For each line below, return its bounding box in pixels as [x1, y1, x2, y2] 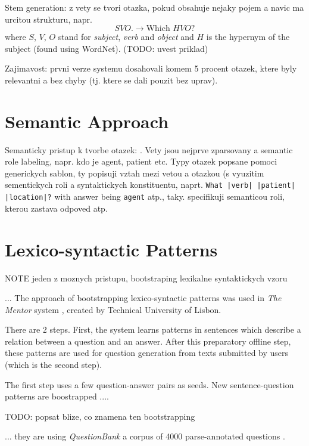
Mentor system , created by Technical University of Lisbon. [5, 303, 221, 315]
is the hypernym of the [206, 30, 290, 43]
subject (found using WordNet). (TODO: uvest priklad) [5, 42, 208, 54]
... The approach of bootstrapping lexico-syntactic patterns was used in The [5, 292, 282, 304]
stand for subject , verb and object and [58, 30, 194, 43]
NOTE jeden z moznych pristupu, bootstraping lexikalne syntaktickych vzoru [5, 271, 288, 284]
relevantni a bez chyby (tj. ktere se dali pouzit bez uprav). [5, 73, 218, 86]
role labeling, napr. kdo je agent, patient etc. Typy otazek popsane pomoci [5, 155, 277, 168]
